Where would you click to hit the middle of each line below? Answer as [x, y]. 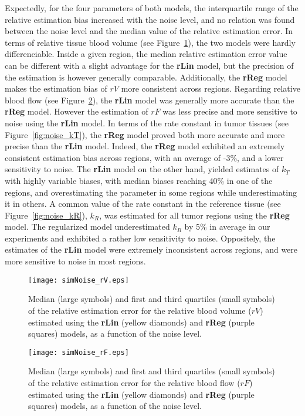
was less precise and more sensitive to [230, 111]
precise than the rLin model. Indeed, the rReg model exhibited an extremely [145, 146]
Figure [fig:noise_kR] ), [46, 215]
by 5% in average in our [227, 227]
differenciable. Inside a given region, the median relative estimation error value [146, 54]
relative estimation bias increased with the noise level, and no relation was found [150, 19]
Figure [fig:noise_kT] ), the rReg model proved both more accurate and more [145, 134]
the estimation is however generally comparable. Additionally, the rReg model [146, 77]
